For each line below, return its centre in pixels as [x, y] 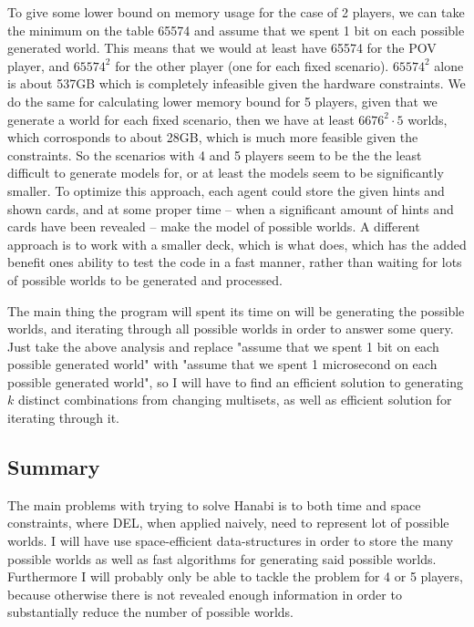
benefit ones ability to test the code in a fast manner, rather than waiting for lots [235, 262]
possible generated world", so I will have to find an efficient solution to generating [235, 381]
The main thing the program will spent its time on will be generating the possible [236, 310]
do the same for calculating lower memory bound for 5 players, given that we [222, 101]
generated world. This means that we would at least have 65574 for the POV [222, 48]
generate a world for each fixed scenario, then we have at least [181, 119]
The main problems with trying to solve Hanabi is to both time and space [214, 504]
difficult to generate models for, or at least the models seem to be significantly [226, 173]
